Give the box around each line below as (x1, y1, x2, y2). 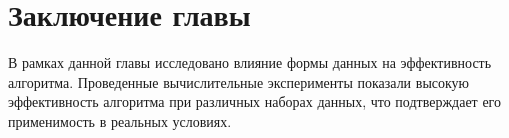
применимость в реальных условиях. (8, 110, 232, 131)
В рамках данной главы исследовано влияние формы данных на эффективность (8, 52, 492, 73)
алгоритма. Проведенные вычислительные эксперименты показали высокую (8, 71, 470, 92)
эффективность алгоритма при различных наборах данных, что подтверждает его (8, 91, 502, 112)
